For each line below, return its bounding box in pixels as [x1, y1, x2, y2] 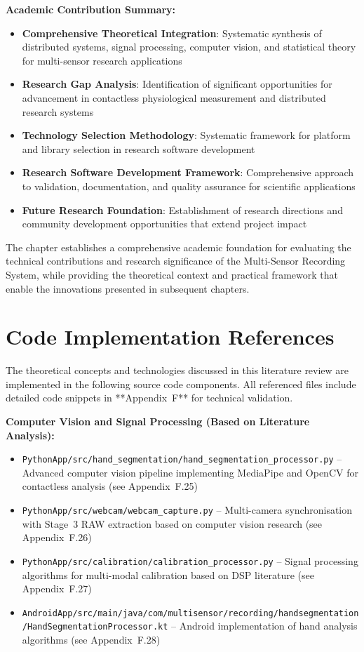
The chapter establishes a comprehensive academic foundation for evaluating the [6, 239, 351, 254]
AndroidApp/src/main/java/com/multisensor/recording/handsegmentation [22, 608, 359, 618]
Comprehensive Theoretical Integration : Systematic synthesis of [22, 25, 322, 40]
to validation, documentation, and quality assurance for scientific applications [22, 178, 356, 193]
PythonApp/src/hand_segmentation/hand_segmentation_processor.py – [22, 451, 342, 466]
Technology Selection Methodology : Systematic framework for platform [22, 128, 351, 142]
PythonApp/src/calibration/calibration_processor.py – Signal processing [22, 553, 358, 568]
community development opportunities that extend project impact [22, 216, 307, 231]
